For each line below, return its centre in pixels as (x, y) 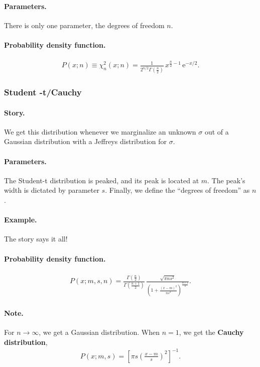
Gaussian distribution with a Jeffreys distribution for (86, 141)
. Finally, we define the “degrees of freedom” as (177, 190)
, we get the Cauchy (211, 332)
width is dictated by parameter (52, 190)
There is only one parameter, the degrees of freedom (84, 25)
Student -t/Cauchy (43, 92)
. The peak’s (226, 180)
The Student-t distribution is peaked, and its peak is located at (102, 180)
